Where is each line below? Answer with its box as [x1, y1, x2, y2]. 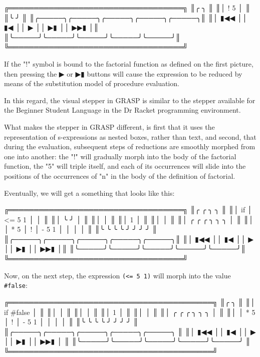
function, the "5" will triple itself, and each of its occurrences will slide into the [4, 161, 246, 171]
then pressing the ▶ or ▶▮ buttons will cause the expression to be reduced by [4, 68, 242, 79]
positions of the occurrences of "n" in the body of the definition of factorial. [4, 170, 235, 181]
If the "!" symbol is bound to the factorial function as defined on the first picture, [4, 58, 253, 69]
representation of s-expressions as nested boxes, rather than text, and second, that [4, 131, 256, 142]
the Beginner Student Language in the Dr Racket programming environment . [4, 105, 241, 115]
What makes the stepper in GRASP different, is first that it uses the [4, 121, 215, 132]
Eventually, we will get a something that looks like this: [4, 187, 175, 198]
